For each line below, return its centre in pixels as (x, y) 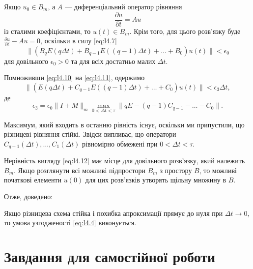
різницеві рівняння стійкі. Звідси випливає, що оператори (90, 134)
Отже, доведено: (28, 196)
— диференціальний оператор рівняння (124, 6)
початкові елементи (33, 180)
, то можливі (218, 170)
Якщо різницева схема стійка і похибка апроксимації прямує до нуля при (113, 213)
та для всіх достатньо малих (113, 61)
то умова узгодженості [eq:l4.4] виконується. (70, 223)
